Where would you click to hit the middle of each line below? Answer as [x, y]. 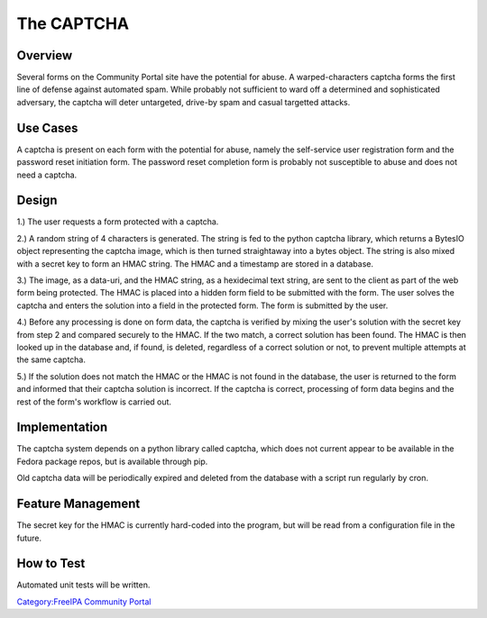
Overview [45, 55]
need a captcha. [47, 175]
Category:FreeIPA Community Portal [84, 601]
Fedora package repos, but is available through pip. [112, 461]
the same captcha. [51, 359]
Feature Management [78, 504]
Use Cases [47, 127]
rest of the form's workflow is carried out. [94, 402]
